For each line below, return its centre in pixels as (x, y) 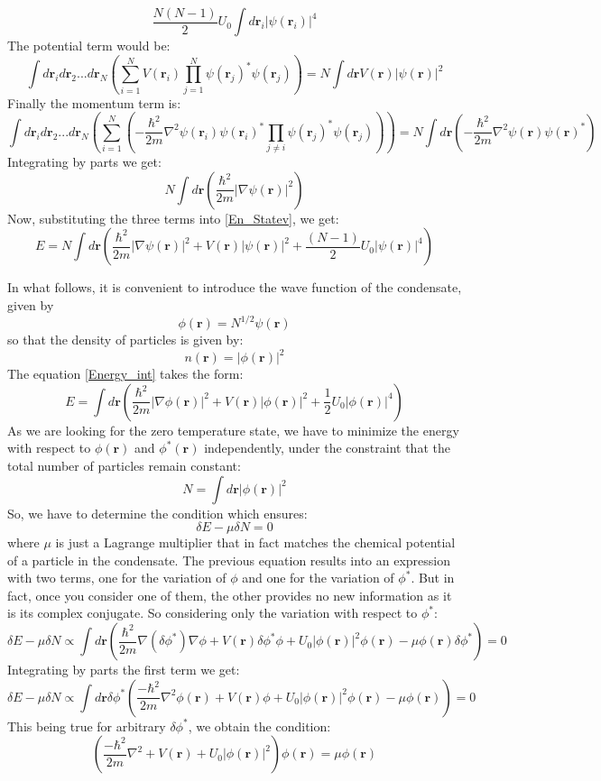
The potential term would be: (89, 46)
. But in (433, 578)
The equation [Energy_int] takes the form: (125, 374)
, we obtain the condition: (259, 726)
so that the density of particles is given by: (125, 340)
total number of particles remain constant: (124, 465)
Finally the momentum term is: (94, 102)
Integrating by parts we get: (84, 162)
